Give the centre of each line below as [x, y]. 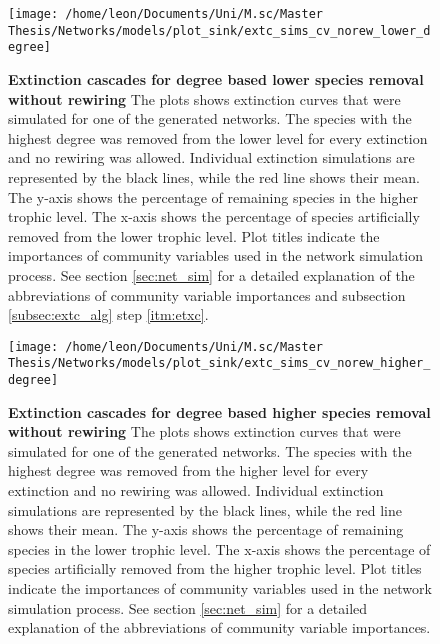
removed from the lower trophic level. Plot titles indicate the [194, 235]
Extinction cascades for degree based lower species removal [216, 78]
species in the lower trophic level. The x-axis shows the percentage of [219, 548]
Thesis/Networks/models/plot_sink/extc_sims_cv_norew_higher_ [219, 363]
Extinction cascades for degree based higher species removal [219, 411]
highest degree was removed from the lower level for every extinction [218, 137]
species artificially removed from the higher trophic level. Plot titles [215, 568]
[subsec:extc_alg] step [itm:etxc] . [108, 314]
